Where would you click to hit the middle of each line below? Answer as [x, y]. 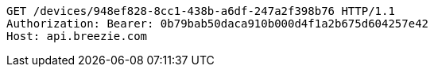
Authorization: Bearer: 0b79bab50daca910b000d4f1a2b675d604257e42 [218, 24]
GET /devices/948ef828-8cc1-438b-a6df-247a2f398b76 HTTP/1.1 [201, 11]
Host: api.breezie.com [77, 36]
